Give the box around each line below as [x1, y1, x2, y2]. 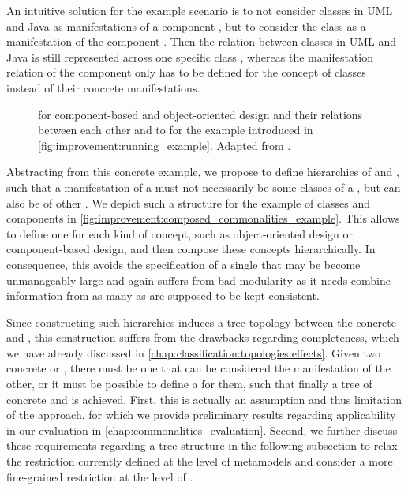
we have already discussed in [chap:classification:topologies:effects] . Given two [6, 344, 381, 361]
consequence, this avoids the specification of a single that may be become [6, 256, 361, 272]
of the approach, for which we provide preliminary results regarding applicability [6, 406, 396, 423]
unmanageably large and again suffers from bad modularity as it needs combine [6, 271, 391, 288]
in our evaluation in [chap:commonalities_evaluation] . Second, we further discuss [6, 421, 398, 438]
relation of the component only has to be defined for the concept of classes [6, 64, 366, 80]
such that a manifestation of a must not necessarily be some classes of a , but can [6, 178, 401, 195]
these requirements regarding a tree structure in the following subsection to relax [6, 437, 398, 454]
